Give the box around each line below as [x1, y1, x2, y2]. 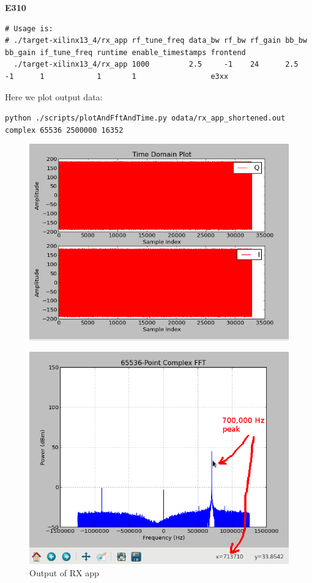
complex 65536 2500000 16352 [5, 125, 124, 135]
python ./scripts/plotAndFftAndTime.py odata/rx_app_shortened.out [5, 114, 286, 123]
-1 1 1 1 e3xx [5, 72, 229, 81]
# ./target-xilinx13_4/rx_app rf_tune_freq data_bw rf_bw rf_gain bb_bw [5, 36, 307, 45]
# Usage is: [5, 24, 53, 33]
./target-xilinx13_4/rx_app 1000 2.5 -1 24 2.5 [13, 60, 299, 69]
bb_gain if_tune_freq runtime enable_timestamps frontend [5, 48, 246, 57]
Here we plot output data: [5, 90, 103, 103]
